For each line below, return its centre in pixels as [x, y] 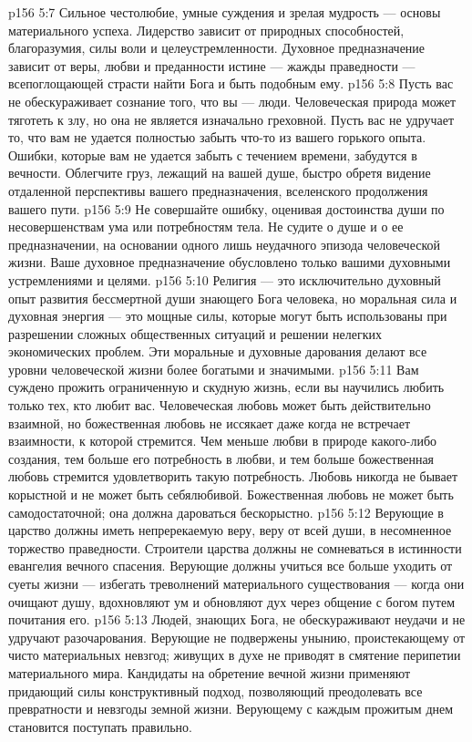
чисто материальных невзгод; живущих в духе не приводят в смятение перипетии [235, 655]
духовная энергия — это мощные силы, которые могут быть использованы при [228, 316]
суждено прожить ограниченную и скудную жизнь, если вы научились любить [226, 387]
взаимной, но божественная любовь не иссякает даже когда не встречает [210, 423]
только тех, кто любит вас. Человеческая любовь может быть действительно [220, 405]
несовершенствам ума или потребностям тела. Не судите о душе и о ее [206, 227]
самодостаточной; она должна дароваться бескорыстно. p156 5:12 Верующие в [226, 512]
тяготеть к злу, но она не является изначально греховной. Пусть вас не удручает [231, 119]
